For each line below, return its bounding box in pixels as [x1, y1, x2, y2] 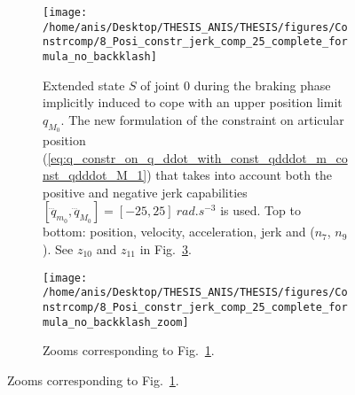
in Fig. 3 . [139, 239, 192, 258]
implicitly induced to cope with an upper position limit [43, 93, 343, 112]
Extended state [43, 75, 125, 94]
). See [43, 239, 74, 258]
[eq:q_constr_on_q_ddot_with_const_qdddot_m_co [47, 148, 348, 167]
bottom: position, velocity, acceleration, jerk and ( [43, 222, 315, 241]
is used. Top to [220, 201, 301, 220]
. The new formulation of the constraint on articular [60, 110, 344, 128]
